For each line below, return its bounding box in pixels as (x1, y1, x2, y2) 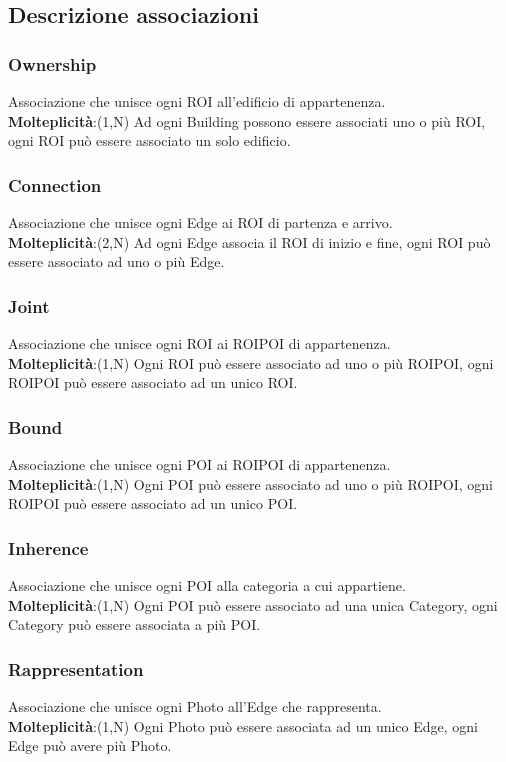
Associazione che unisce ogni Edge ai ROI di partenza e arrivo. (8, 212, 393, 232)
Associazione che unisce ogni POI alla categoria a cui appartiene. (8, 575, 406, 595)
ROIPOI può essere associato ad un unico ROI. (8, 372, 298, 393)
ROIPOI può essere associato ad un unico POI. (8, 493, 298, 514)
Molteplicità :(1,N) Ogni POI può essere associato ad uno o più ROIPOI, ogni (8, 473, 493, 494)
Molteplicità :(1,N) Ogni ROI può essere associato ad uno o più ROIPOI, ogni (8, 352, 494, 373)
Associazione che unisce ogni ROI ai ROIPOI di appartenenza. (8, 333, 391, 353)
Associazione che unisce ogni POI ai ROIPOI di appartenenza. (8, 454, 391, 474)
